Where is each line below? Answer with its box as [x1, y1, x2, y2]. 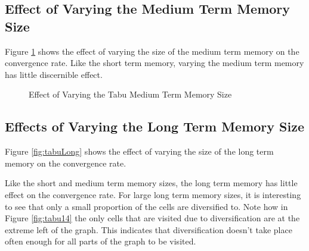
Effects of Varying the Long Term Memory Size [5, 117, 305, 136]
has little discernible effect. [5, 68, 103, 80]
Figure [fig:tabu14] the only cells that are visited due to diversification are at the [5, 212, 300, 224]
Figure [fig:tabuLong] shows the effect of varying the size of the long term [5, 145, 274, 158]
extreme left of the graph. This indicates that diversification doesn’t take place [5, 223, 292, 236]
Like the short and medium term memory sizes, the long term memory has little [5, 177, 298, 189]
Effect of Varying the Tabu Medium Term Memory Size [29, 88, 232, 101]
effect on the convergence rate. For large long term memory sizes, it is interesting [5, 188, 301, 200]
